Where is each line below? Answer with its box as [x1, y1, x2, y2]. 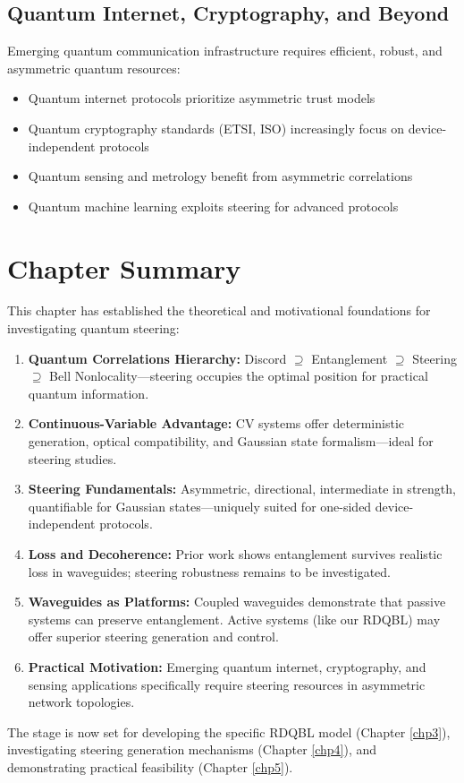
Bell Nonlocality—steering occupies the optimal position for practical [49, 366, 428, 385]
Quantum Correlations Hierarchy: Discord [28, 348, 287, 367]
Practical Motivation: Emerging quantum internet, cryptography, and [28, 657, 426, 675]
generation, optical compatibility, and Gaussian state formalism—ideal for [28, 432, 434, 451]
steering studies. [28, 449, 117, 468]
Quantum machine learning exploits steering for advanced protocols [28, 196, 399, 215]
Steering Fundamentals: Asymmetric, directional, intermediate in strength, [28, 479, 456, 498]
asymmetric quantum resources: [7, 58, 181, 77]
